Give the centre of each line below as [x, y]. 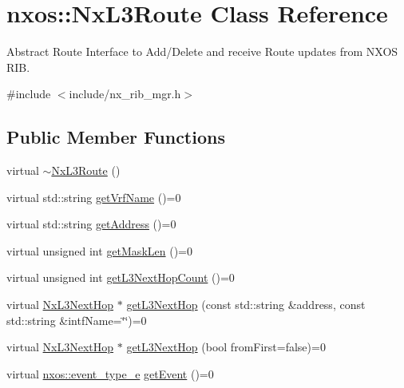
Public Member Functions [116, 137]
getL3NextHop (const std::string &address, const [246, 305]
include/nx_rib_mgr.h [125, 94]
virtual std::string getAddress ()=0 [91, 224]
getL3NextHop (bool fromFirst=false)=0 [226, 347]
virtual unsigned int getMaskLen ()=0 [99, 250]
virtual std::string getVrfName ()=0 [94, 197]
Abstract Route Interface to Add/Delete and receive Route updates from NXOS [202, 51]
